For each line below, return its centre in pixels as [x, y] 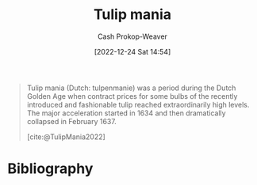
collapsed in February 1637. [71, 121]
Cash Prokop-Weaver [132, 36]
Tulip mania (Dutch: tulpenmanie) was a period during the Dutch [131, 88]
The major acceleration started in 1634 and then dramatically [127, 113]
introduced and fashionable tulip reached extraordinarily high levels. [138, 104]
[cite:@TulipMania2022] [66, 137]
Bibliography [50, 169]
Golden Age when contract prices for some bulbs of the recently [132, 96]
